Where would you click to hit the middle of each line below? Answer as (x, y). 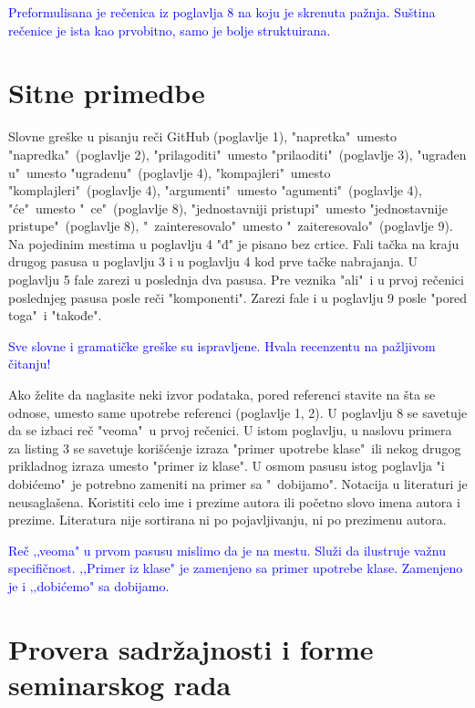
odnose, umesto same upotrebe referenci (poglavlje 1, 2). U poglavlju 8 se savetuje (238, 412)
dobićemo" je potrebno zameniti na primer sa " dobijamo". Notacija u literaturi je (238, 484)
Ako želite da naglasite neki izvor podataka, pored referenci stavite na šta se (222, 395)
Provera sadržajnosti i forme (191, 648)
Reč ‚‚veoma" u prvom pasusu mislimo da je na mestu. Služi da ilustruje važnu (227, 550)
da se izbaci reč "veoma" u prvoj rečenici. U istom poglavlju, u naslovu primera (230, 430)
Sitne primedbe (107, 93)
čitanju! (30, 364)
